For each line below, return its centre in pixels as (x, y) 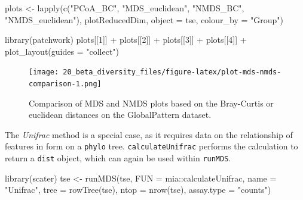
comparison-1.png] (65, 84)
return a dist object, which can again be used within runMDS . (118, 158)
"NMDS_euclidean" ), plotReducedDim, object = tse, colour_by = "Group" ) (144, 19)
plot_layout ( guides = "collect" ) (62, 51)
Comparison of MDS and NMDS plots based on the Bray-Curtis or (151, 103)
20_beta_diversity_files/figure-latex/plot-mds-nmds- (172, 72)
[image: (44, 72)
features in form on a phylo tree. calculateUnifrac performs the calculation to (151, 146)
